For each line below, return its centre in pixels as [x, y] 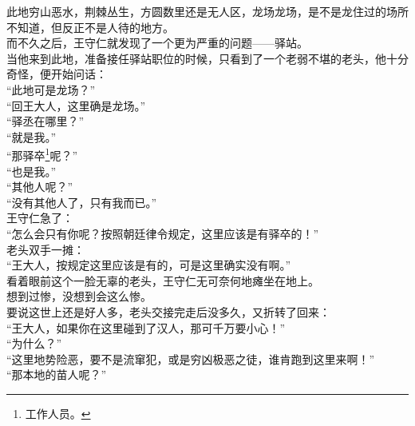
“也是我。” [32, 171]
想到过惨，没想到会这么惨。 [79, 296]
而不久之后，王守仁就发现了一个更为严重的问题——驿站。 [157, 43]
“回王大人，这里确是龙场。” [76, 105]
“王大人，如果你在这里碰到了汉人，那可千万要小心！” [146, 327]
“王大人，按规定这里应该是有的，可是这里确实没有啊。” [149, 265]
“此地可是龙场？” [51, 89]
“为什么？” [34, 343]
